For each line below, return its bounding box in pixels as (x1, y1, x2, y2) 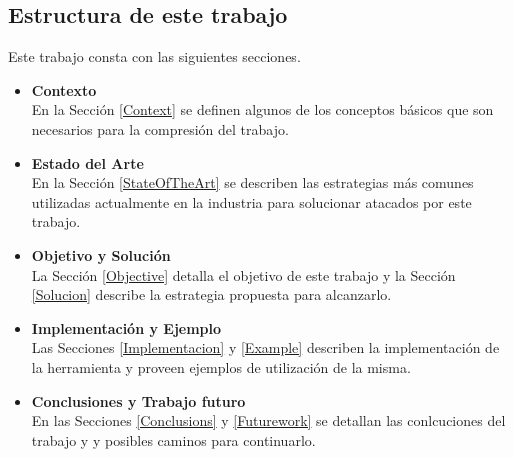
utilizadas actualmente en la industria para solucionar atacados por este (31, 191, 472, 212)
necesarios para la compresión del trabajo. (31, 118, 289, 139)
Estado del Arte (31, 152, 144, 173)
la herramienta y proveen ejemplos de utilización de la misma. (31, 356, 411, 377)
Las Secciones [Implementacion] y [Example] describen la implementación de (31, 337, 500, 358)
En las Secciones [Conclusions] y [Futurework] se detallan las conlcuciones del (31, 410, 506, 431)
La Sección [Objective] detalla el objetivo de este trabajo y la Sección (31, 264, 456, 285)
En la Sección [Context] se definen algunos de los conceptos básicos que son (31, 99, 494, 120)
